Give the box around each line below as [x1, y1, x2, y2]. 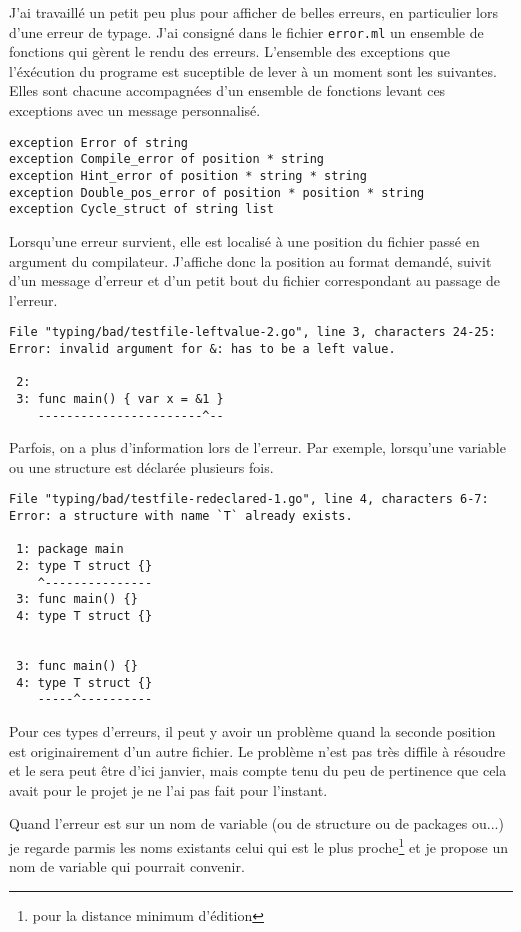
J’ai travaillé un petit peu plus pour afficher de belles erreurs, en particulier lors [9, 2, 498, 22]
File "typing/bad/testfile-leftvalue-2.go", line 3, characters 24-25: [9, 325, 496, 340]
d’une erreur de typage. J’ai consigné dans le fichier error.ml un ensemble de [9, 21, 484, 42]
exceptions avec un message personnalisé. [9, 100, 261, 121]
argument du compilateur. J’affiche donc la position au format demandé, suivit [9, 250, 492, 271]
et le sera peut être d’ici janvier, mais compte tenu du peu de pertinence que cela [9, 760, 507, 781]
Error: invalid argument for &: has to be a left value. [9, 341, 396, 356]
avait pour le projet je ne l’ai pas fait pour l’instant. [9, 779, 328, 800]
